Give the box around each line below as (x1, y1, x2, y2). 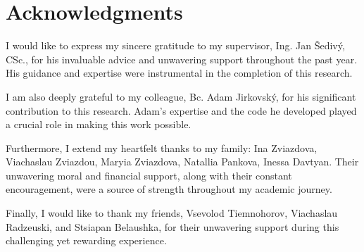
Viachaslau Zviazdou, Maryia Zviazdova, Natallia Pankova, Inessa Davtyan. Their (6, 154, 359, 169)
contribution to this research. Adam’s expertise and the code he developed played (6, 103, 357, 118)
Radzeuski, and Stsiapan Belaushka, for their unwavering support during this (6, 219, 339, 234)
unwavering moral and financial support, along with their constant (6, 168, 292, 182)
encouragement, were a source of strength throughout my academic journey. (6, 182, 332, 196)
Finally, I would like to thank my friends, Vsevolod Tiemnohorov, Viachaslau (6, 206, 338, 220)
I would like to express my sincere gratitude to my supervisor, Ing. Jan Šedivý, (6, 38, 345, 53)
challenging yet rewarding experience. (6, 233, 167, 248)
